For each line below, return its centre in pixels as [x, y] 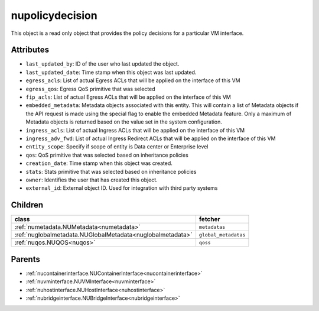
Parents [26, 259]
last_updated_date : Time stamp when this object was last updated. [111, 72]
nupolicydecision [54, 15]
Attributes [30, 50]
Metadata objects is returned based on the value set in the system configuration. [124, 122]
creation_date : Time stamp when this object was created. [99, 163]
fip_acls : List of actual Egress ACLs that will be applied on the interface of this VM [128, 97]
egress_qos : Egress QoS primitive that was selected [91, 89]
